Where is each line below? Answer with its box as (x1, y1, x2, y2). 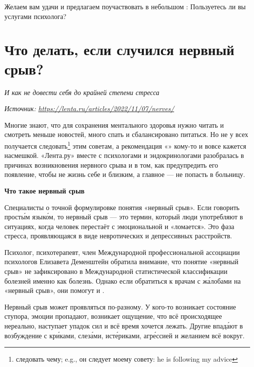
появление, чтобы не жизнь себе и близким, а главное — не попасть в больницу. (4, 169, 245, 179)
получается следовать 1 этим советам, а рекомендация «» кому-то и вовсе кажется (4, 139, 246, 151)
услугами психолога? (4, 11, 67, 21)
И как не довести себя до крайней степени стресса (4, 87, 159, 97)
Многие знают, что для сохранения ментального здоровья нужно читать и (4, 119, 224, 130)
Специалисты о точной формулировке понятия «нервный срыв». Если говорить (4, 202, 240, 212)
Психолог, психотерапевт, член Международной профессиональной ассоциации (4, 247, 240, 257)
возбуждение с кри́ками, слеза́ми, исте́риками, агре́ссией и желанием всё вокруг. (4, 330, 245, 340)
